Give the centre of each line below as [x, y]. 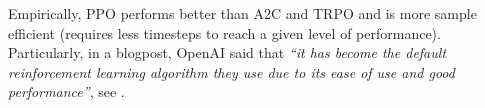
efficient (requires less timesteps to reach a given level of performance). [224, 32]
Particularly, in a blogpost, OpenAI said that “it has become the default [227, 52]
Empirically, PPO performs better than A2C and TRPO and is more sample [242, 13]
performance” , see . [66, 91]
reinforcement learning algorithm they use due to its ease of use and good [231, 71]
